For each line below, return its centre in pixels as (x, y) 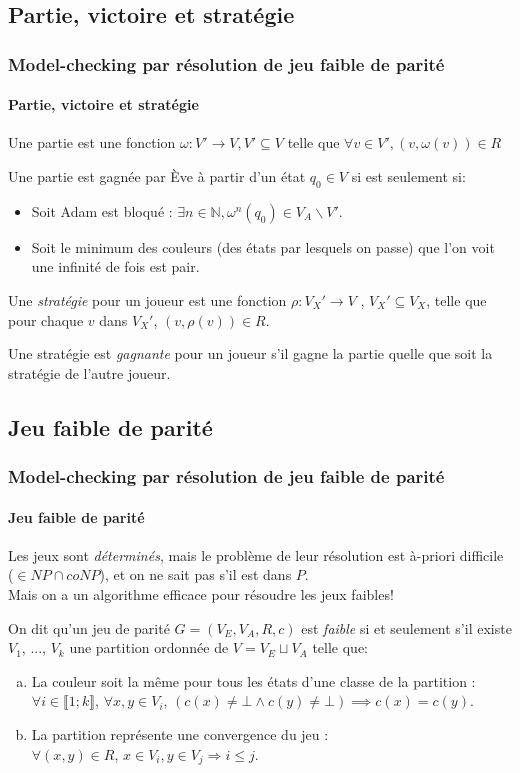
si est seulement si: (408, 176)
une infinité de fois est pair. (115, 266)
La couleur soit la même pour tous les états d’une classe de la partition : (253, 680)
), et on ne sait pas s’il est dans (195, 574)
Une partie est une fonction (92, 142)
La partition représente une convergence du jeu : (180, 733)
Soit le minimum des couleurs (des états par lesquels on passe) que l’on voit (263, 246)
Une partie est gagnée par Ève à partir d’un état (157, 176)
